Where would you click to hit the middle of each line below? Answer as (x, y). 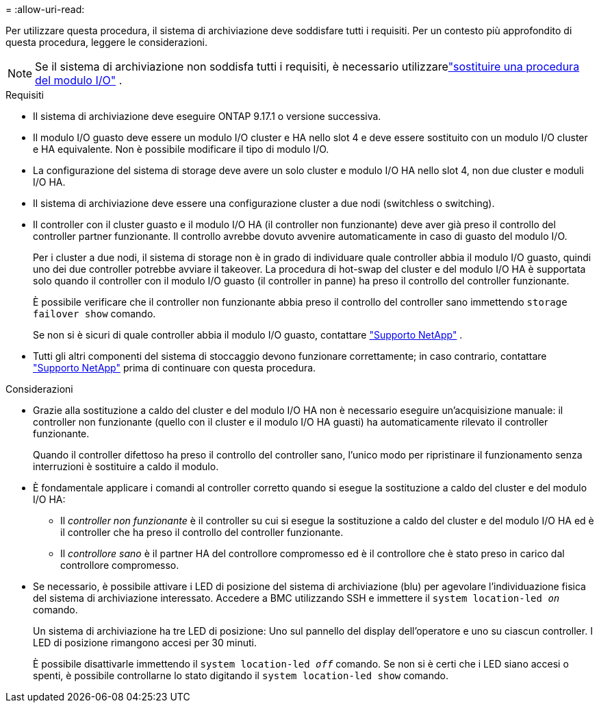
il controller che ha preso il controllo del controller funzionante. (202, 532)
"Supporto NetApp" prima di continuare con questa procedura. (175, 368)
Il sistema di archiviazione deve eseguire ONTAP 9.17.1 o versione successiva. (207, 116)
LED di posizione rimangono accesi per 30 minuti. (145, 643)
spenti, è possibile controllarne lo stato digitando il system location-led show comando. (241, 675)
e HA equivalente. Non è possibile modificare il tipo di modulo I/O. (181, 149)
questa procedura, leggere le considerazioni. (107, 42)
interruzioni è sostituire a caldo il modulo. (126, 466)
